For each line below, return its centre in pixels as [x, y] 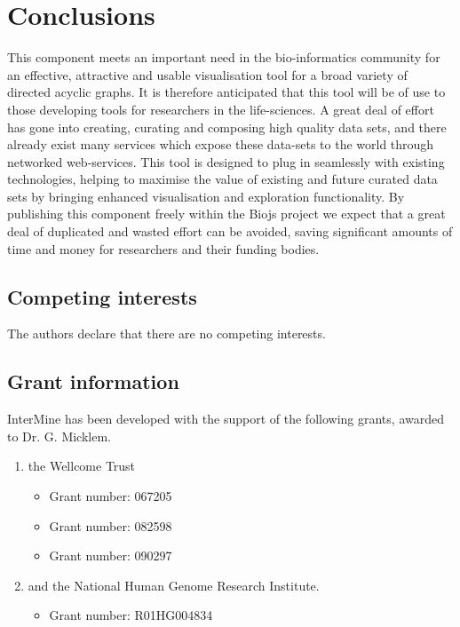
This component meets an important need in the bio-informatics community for [224, 57]
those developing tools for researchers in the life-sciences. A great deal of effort [221, 109]
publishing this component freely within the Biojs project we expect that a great [226, 214]
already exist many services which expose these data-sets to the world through [221, 144]
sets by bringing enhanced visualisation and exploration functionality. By [206, 196]
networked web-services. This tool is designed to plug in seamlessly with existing [226, 161]
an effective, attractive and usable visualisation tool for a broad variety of [207, 74]
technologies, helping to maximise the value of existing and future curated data [222, 179]
